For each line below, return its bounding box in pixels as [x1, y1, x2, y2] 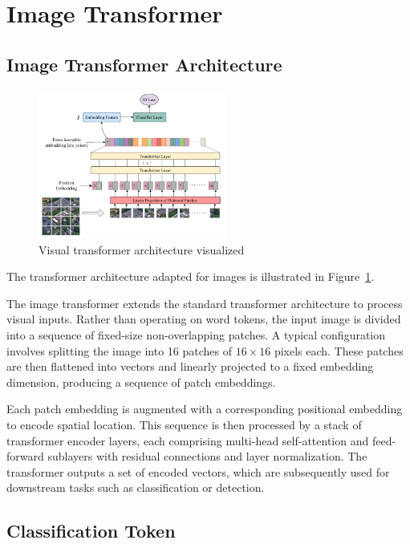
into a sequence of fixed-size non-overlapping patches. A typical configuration [6, 326, 386, 343]
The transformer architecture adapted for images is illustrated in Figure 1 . [6, 268, 375, 285]
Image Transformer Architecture [6, 51, 282, 76]
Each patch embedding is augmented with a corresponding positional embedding [6, 400, 403, 417]
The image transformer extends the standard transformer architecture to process [6, 294, 403, 311]
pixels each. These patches [274, 342, 404, 359]
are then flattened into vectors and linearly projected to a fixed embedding [6, 358, 374, 375]
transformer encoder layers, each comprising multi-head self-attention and [6, 432, 369, 449]
